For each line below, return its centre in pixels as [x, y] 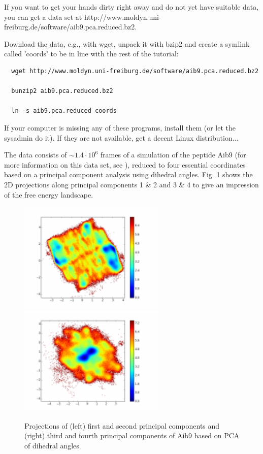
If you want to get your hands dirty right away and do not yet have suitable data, [131, 7]
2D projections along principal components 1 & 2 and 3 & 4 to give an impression [131, 184]
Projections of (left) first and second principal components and [122, 425]
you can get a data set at [43, 17]
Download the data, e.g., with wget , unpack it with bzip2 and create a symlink [127, 43]
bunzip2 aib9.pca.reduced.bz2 [62, 91]
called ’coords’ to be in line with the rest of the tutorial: [91, 54]
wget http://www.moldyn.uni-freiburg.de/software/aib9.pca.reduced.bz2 [135, 71]
